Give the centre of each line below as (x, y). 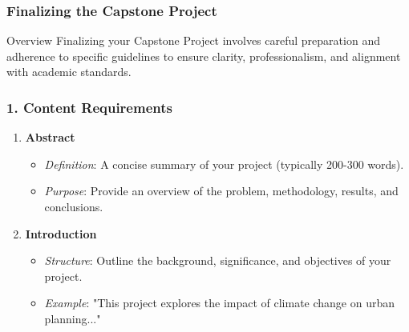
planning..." (73, 318)
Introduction (61, 233)
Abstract (50, 137)
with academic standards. (69, 72)
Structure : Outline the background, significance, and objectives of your (218, 260)
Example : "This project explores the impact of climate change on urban (220, 303)
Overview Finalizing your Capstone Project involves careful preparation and (193, 40)
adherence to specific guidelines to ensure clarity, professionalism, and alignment (204, 56)
